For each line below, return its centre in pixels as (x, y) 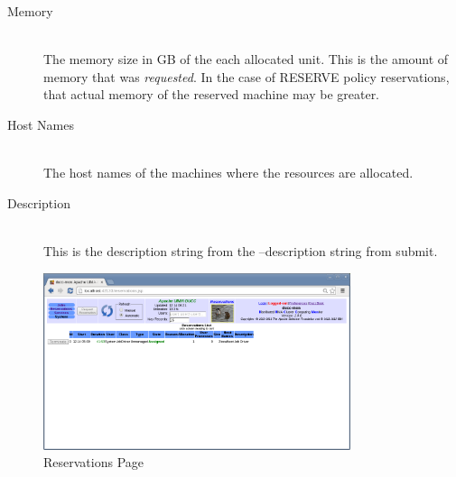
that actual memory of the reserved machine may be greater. (212, 94)
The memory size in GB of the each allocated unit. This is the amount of (246, 59)
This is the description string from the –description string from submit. (241, 250)
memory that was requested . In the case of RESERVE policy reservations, (247, 76)
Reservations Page (94, 462)
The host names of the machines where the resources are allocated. (228, 173)
